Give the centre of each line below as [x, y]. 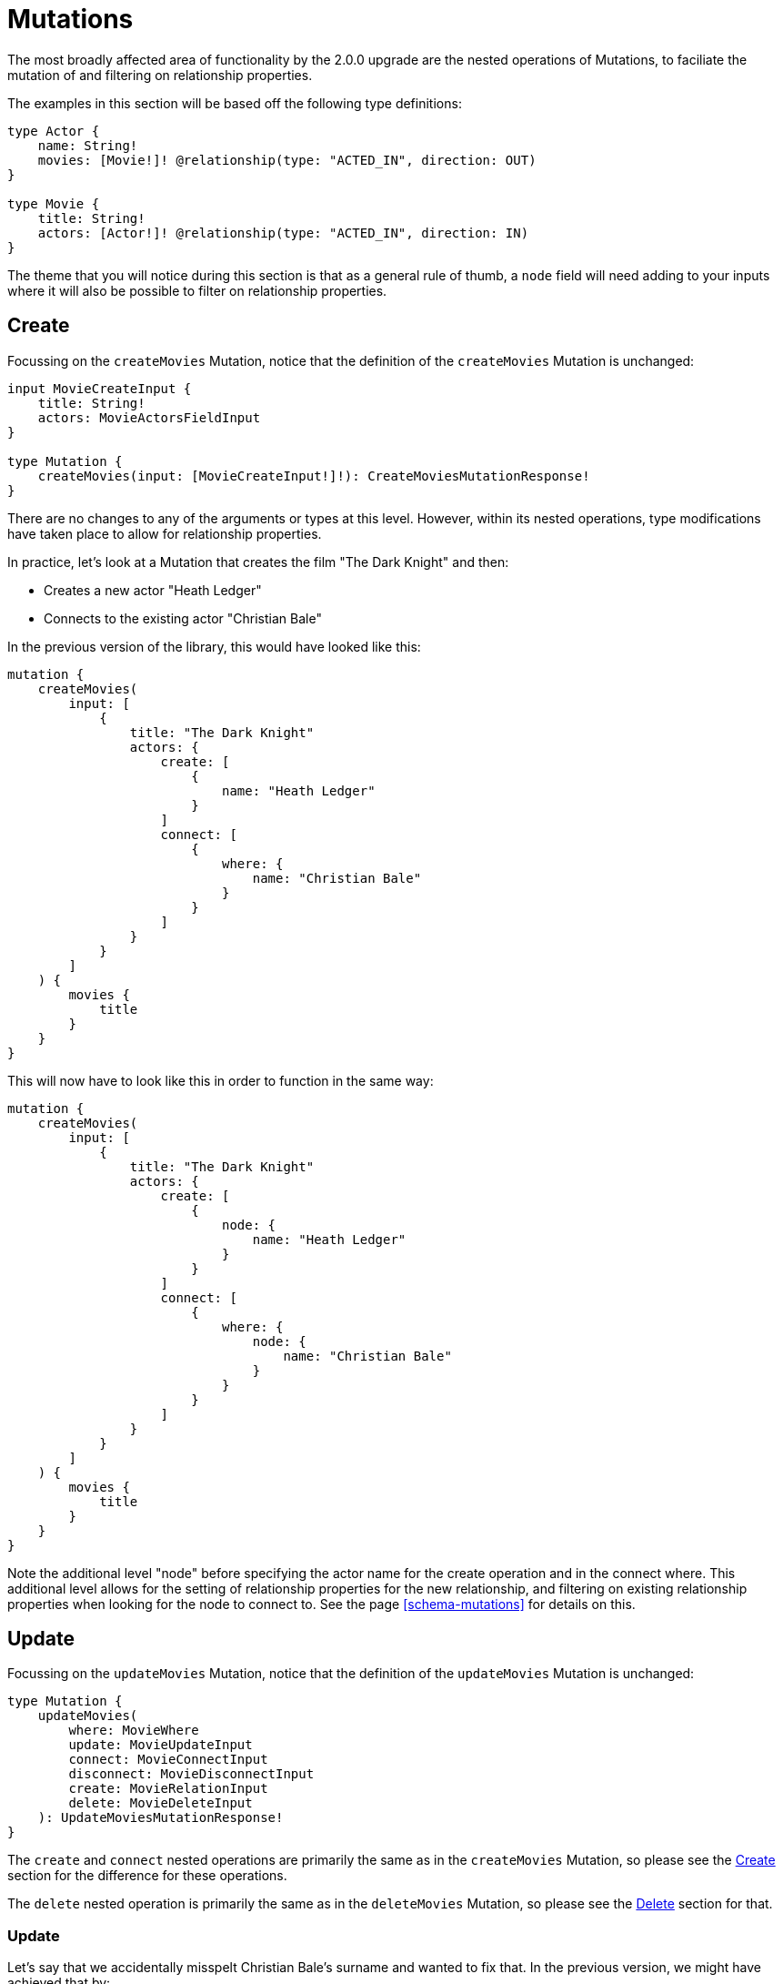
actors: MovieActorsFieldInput [149, 417]
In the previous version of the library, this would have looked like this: [214, 646]
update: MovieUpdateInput [161, 1745]
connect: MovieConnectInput [168, 1760]
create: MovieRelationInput [168, 1789]
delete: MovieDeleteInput [161, 1803]
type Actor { [54, 131]
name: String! [88, 145]
